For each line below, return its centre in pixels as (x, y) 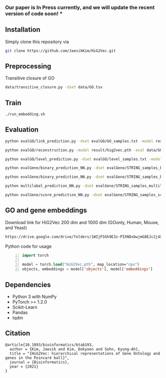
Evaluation (22, 130)
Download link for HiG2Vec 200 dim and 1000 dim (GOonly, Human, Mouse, (82, 222)
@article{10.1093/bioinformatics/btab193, (49, 345)
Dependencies (28, 285)
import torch (35, 255)
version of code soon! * (34, 13)
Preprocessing (28, 66)
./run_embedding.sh (25, 114)
